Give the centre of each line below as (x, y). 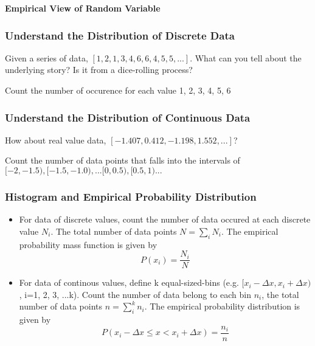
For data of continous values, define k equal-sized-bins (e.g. (129, 282)
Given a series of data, (47, 57)
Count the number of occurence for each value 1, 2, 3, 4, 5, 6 (118, 90)
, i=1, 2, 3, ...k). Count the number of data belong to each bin (135, 294)
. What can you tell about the (246, 57)
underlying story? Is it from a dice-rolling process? (99, 70)
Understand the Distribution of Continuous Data (128, 117)
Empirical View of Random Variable (83, 8)
